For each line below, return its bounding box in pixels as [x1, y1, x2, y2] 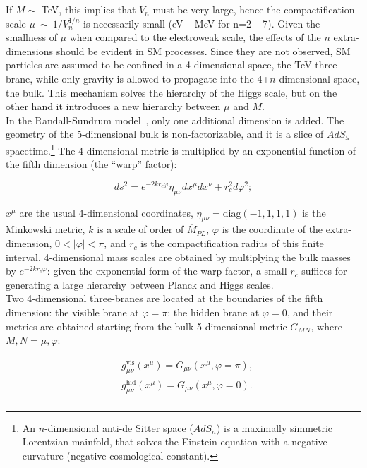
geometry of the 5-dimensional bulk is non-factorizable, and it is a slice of [6, 126, 324, 141]
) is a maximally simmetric [216, 420, 333, 435]
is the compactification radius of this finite [140, 236, 324, 251]
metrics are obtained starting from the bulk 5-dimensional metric [6, 318, 287, 333]
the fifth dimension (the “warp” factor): [6, 157, 177, 172]
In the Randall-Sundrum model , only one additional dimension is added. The [6, 112, 344, 127]
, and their [287, 305, 333, 320]
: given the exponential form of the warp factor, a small [47, 263, 287, 278]
